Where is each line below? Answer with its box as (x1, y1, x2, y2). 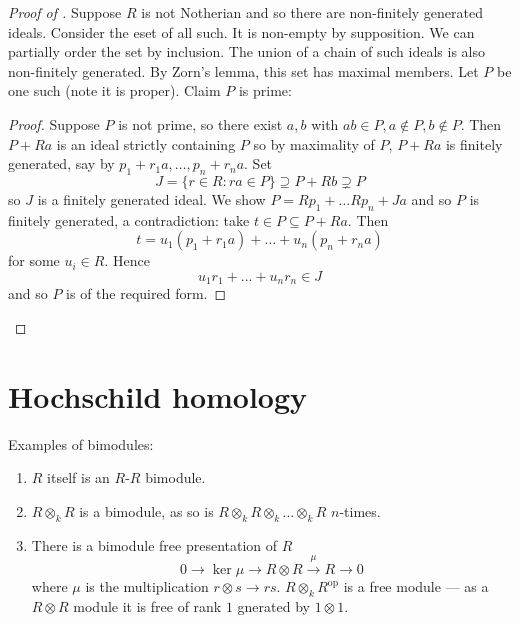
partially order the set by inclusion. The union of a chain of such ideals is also (8, 41, 485, 62)
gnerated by (237, 595, 310, 616)
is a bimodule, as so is (79, 500, 214, 521)
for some (8, 250, 60, 271)
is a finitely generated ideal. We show (37, 188, 266, 209)
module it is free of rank (73, 595, 222, 616)
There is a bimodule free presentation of (31, 534, 278, 555)
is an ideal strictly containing (56, 133, 236, 154)
